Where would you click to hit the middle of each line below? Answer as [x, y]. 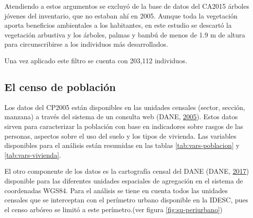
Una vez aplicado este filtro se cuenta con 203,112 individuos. [96, 60]
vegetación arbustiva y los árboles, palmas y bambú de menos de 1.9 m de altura [125, 34]
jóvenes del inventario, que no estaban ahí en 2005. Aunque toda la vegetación [121, 15]
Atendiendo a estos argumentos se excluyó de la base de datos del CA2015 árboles [127, 6]
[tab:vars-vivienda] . [33, 154]
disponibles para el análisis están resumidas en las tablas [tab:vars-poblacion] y [122, 145]
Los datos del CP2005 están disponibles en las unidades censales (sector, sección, [125, 107]
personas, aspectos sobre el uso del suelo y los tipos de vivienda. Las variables [120, 136]
